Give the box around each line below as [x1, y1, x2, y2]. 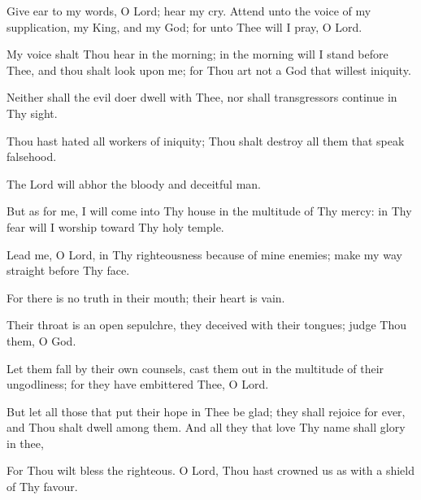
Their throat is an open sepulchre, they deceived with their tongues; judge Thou [7, 316, 406, 333]
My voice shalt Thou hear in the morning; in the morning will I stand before [7, 46, 388, 63]
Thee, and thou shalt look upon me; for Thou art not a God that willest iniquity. [7, 61, 411, 78]
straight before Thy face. [7, 262, 130, 279]
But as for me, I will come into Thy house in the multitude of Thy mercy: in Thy [7, 202, 412, 220]
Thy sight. [7, 104, 58, 121]
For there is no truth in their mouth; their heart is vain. [7, 289, 285, 306]
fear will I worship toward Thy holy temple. [7, 218, 224, 235]
